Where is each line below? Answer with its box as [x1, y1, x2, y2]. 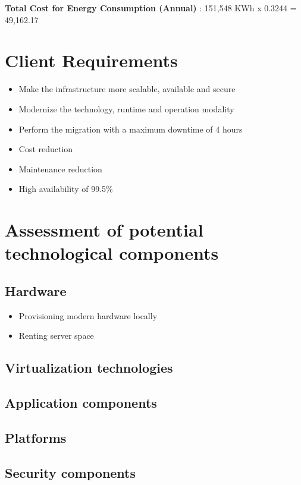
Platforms [5, 428, 67, 446]
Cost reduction [18, 143, 73, 155]
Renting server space [18, 329, 94, 342]
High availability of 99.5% [18, 182, 113, 195]
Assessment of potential [5, 218, 203, 242]
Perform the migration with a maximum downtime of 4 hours [18, 122, 243, 135]
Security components [5, 463, 136, 481]
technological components [5, 241, 219, 265]
